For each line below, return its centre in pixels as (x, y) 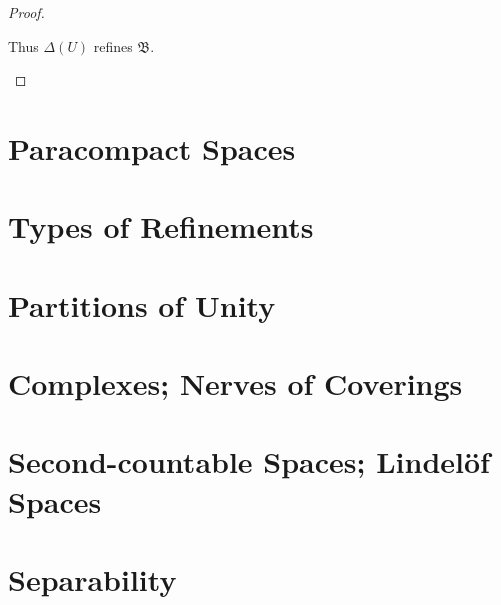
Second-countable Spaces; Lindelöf (249, 461)
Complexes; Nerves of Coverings (235, 383)
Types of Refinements (161, 226)
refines (113, 45)
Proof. (26, 12)
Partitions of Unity (142, 304)
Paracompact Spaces (152, 147)
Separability (92, 579)
